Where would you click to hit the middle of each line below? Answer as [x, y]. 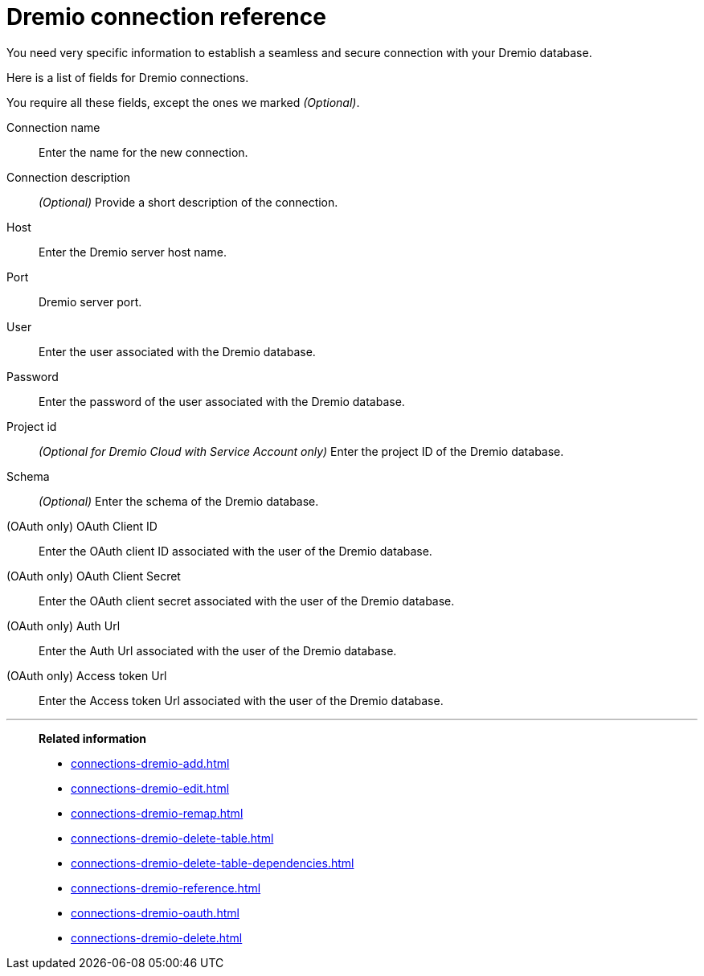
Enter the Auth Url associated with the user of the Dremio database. [218, 650]
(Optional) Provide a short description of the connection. [188, 202]
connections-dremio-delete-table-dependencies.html [213, 863]
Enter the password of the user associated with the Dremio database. [222, 401]
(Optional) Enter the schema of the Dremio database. [179, 501]
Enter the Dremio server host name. [133, 252]
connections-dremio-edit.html [150, 788]
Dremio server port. [90, 301]
